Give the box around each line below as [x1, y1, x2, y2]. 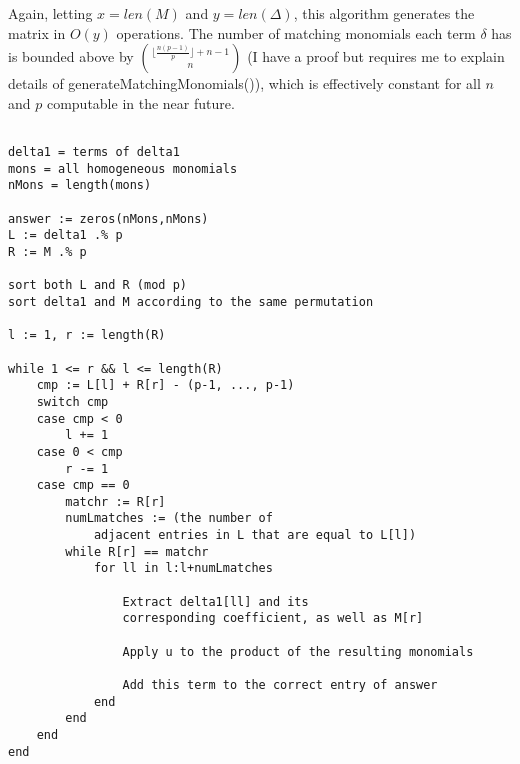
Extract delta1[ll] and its [122, 594, 309, 609]
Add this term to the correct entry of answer [122, 678, 438, 693]
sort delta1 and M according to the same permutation [8, 294, 374, 309]
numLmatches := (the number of [65, 511, 273, 526]
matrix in [8, 22, 66, 43]
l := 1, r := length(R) [8, 328, 166, 343]
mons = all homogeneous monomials [8, 161, 238, 176]
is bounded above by [8, 46, 134, 67]
